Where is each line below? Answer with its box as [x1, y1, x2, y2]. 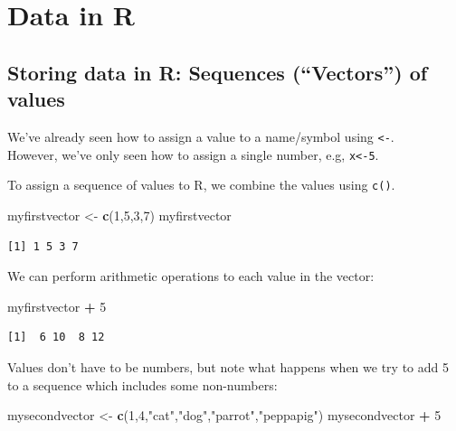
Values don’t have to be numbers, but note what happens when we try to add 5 [7, 357, 449, 376]
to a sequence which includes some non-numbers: [7, 375, 278, 394]
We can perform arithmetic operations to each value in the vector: [7, 267, 375, 286]
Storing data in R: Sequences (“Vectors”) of [7, 58, 428, 86]
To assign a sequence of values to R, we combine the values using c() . [7, 175, 395, 194]
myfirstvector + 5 [7, 296, 107, 315]
